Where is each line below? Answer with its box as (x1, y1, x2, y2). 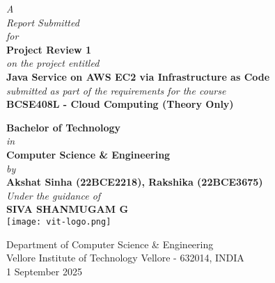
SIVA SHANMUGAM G (6, 202, 129, 216)
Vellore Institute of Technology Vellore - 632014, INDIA (6, 250, 244, 265)
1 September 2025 (6, 264, 82, 278)
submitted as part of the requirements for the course (6, 83, 226, 97)
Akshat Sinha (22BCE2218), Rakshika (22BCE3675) (6, 175, 263, 189)
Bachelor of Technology (6, 120, 121, 134)
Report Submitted (6, 15, 79, 29)
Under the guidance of (6, 188, 101, 202)
